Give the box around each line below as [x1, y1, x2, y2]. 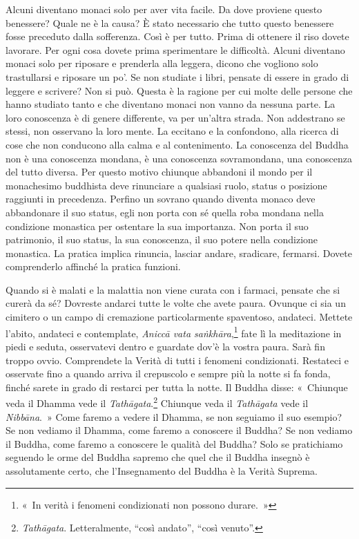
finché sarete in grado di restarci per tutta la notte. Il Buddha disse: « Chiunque [6, 379, 348, 394]
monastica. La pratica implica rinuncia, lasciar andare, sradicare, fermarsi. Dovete [6, 245, 352, 260]
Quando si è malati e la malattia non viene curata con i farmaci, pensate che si [6, 282, 340, 296]
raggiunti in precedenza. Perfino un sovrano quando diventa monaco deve [6, 191, 316, 206]
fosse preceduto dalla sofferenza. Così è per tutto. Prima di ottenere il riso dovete [6, 29, 349, 44]
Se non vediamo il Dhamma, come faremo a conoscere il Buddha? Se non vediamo [6, 423, 353, 437]
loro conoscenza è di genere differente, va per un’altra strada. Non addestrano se [6, 110, 345, 124]
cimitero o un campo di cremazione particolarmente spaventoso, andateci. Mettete [6, 310, 353, 324]
